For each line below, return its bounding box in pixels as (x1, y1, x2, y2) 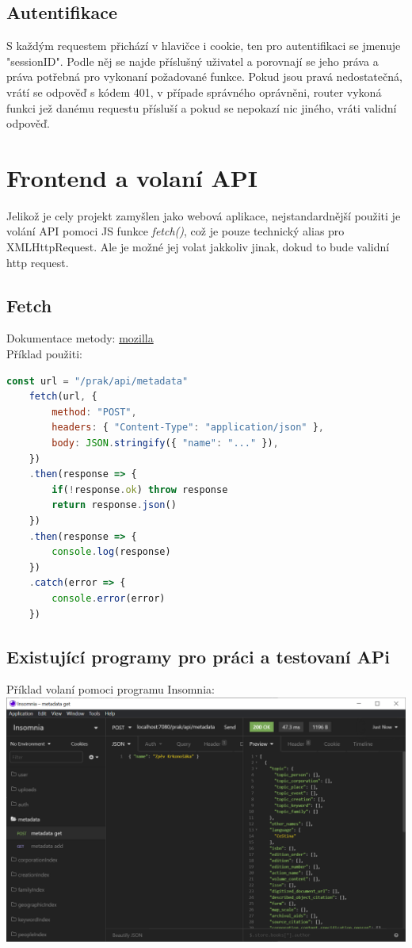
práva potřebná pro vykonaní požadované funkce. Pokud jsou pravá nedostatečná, (6, 68, 402, 85)
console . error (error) (51, 592, 166, 604)
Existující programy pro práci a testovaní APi (6, 644, 391, 668)
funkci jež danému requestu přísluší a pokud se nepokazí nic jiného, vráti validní (6, 99, 397, 116)
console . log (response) (51, 546, 171, 558)
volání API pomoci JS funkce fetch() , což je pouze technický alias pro (6, 223, 345, 239)
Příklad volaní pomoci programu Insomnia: (6, 681, 215, 698)
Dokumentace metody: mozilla (6, 330, 154, 346)
